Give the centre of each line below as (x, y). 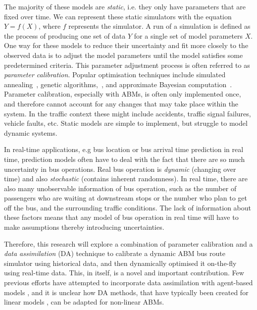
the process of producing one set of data (65, 35)
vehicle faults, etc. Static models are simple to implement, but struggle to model (126, 123)
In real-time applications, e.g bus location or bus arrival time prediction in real (124, 149)
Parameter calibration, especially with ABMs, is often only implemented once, (123, 94)
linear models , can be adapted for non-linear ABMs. (84, 302)
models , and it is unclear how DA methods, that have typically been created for (126, 292)
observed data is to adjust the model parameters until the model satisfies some (124, 55)
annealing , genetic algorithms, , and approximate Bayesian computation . (118, 84)
